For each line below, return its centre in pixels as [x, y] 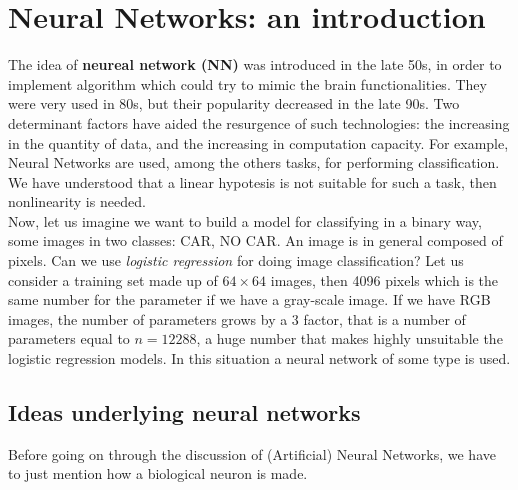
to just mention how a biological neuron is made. [158, 473]
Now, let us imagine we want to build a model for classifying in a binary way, [245, 220]
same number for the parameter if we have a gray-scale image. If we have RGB [249, 299]
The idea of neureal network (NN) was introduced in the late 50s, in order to [255, 64]
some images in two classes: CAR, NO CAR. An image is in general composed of [255, 240]
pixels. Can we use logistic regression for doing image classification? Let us [236, 260]
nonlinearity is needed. [77, 201]
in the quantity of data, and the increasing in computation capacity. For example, [258, 142]
